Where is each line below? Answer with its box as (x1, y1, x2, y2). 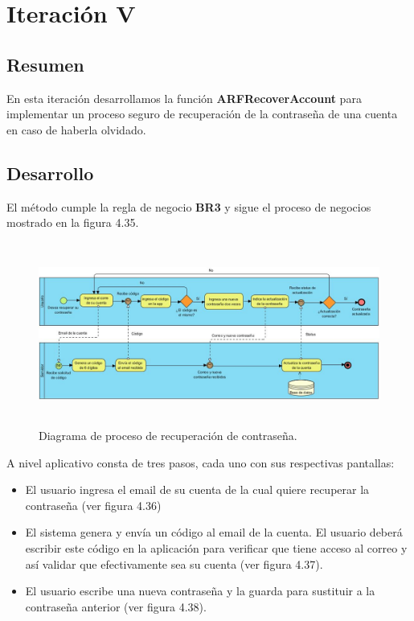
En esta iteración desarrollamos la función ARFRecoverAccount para (6, 89, 362, 106)
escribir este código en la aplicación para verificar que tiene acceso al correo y (25, 540, 408, 557)
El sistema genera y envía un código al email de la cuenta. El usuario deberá (25, 524, 403, 541)
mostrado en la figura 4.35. (6, 214, 139, 231)
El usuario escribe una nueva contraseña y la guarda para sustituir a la (25, 582, 375, 599)
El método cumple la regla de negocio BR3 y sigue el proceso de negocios (6, 198, 371, 215)
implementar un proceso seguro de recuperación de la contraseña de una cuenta (6, 105, 398, 122)
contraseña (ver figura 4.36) (25, 496, 162, 513)
